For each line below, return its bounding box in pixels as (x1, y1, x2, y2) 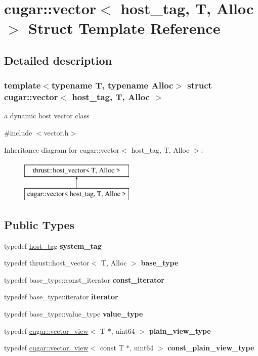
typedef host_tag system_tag (4, 240, 102, 251)
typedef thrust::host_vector (4, 257, 90, 268)
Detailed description (4, 52, 112, 68)
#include (4, 127, 32, 138)
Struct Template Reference (28, 18, 221, 38)
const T (100, 342, 124, 353)
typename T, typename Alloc (51, 79, 174, 92)
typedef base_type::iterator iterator (4, 291, 118, 302)
